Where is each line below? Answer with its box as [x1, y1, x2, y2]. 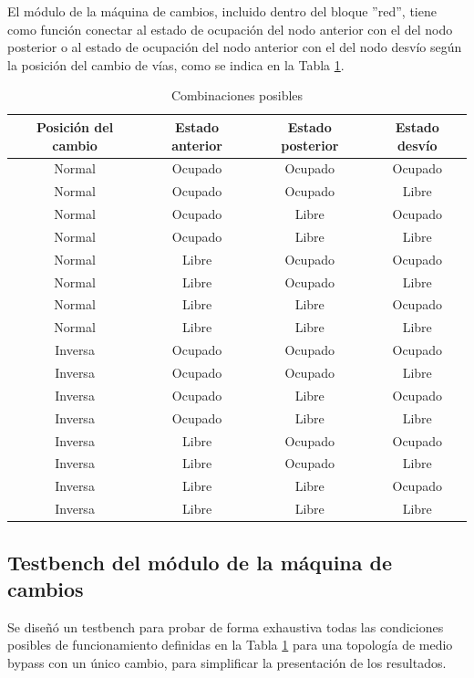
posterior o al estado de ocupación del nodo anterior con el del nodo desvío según [7, 37, 462, 57]
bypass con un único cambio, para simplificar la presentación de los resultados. [7, 652, 447, 672]
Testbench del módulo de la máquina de [7, 548, 393, 576]
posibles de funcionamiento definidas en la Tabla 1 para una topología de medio [7, 635, 453, 654]
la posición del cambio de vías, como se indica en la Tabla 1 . [7, 55, 345, 74]
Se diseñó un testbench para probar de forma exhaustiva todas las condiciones [7, 617, 444, 636]
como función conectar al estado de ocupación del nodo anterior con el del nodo [7, 19, 453, 38]
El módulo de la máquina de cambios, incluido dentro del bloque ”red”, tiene [7, 2, 437, 20]
